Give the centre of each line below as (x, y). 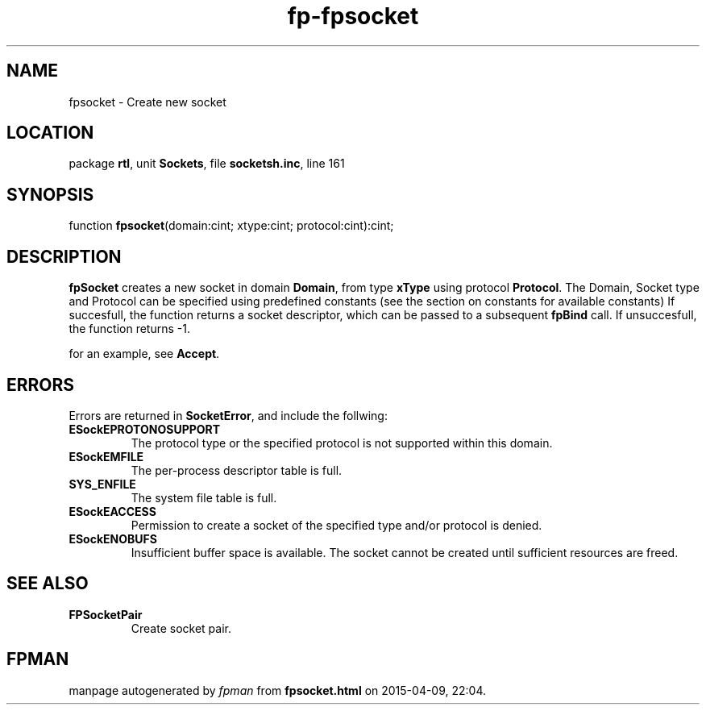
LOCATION (50, 133)
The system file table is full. (204, 497)
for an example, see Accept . (144, 354)
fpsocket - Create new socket (147, 102)
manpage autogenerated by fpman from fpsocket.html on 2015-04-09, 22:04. (278, 690)
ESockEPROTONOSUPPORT (145, 429)
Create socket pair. (181, 628)
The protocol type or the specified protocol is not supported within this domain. (342, 443)
